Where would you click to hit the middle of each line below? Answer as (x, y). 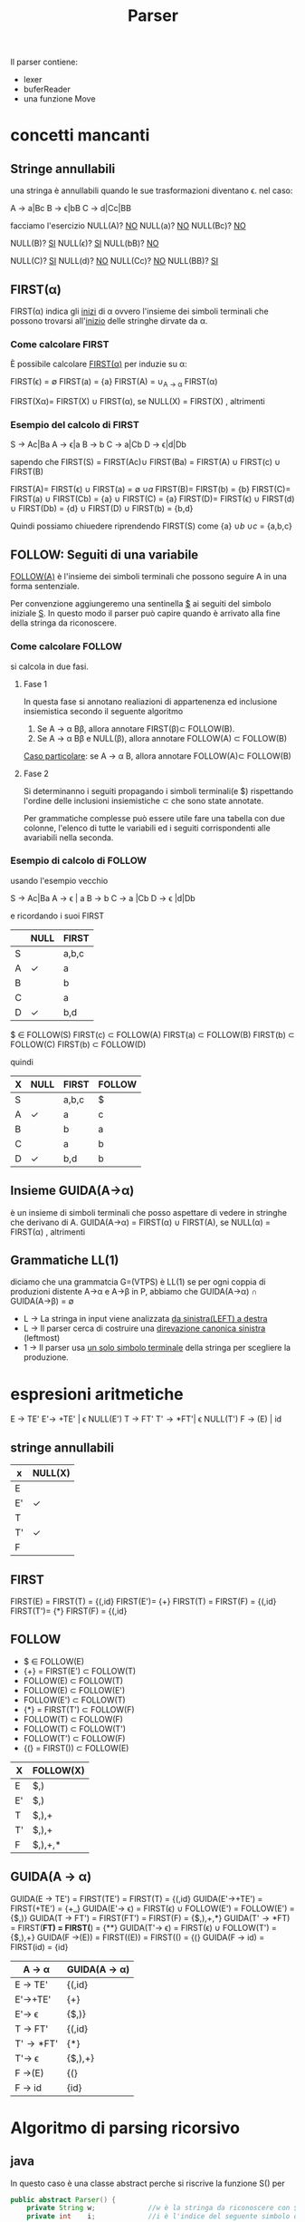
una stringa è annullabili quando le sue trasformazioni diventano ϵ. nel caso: (152, 190)
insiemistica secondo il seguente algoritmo (103, 711)
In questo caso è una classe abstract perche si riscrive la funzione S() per (148, 2183)
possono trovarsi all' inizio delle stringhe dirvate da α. (109, 321)
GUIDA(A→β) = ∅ (43, 1301)
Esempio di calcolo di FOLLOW (79, 860)
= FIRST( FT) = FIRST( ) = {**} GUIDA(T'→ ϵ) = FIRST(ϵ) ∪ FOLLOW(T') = (143, 1927)
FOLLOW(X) (58, 1771)
